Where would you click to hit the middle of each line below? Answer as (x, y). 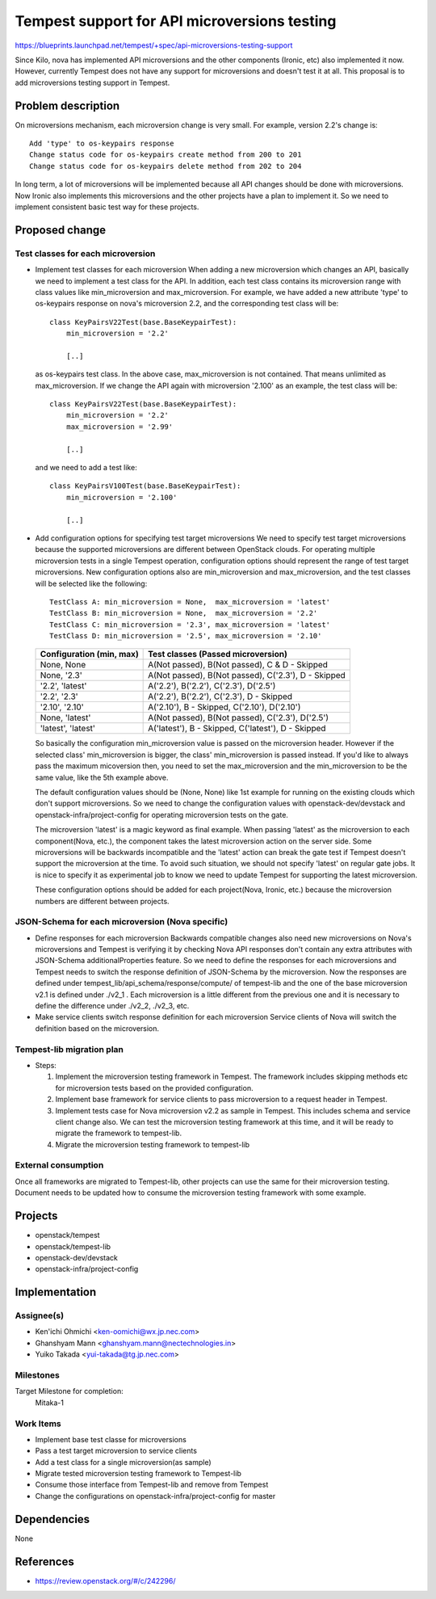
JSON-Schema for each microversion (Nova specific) (122, 922)
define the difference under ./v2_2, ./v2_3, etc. (112, 1006)
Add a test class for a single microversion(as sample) (123, 1462)
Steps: (46, 1065)
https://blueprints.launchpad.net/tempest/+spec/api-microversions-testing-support (154, 45)
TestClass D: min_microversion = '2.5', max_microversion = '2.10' (186, 636)
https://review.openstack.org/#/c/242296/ (105, 1580)
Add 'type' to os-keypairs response (102, 144)
